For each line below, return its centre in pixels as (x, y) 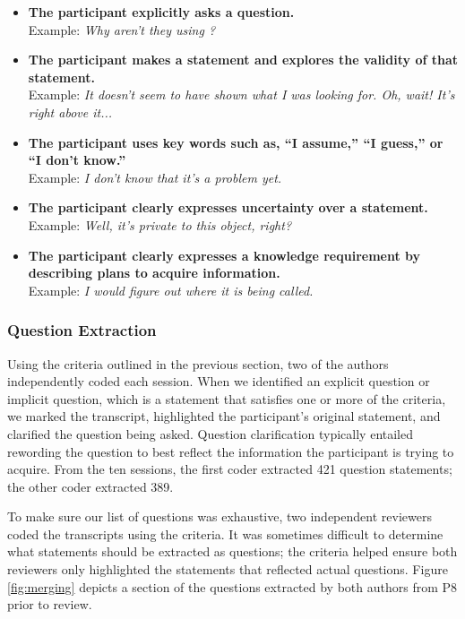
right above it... (70, 112)
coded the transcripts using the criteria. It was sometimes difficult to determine (225, 533)
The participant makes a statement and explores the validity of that (243, 60)
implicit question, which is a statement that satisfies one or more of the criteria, (227, 398)
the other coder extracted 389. (90, 486)
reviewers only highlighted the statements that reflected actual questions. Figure (228, 569)
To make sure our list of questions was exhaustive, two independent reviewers (220, 516)
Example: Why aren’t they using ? (122, 29)
